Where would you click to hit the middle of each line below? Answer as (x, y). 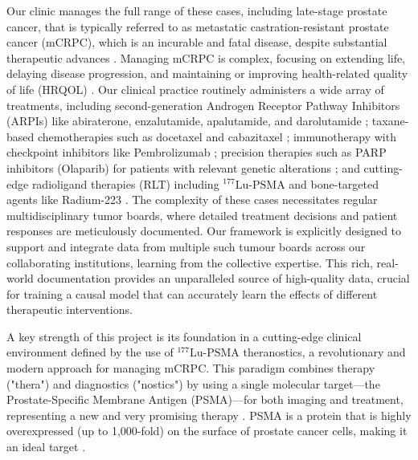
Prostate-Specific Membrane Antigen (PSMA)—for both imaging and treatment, (205, 399)
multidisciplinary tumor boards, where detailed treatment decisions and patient (202, 215)
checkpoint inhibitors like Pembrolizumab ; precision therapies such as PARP (197, 152)
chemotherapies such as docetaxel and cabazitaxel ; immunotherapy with (217, 136)
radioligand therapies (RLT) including (125, 183)
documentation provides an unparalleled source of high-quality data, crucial (223, 278)
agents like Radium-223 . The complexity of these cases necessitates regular (192, 199)
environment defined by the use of (90, 352)
